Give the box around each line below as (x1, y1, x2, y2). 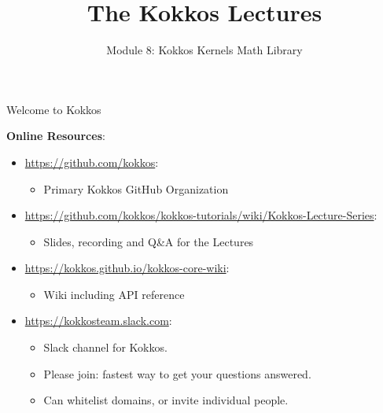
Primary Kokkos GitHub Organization (43, 180, 229, 197)
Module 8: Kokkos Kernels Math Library (106, 42, 303, 58)
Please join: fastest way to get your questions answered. (43, 365, 311, 382)
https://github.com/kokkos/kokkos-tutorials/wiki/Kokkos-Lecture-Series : (24, 207, 377, 223)
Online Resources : (6, 127, 105, 144)
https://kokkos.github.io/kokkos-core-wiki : (24, 260, 230, 276)
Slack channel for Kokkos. (43, 339, 168, 356)
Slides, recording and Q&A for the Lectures (43, 233, 254, 249)
